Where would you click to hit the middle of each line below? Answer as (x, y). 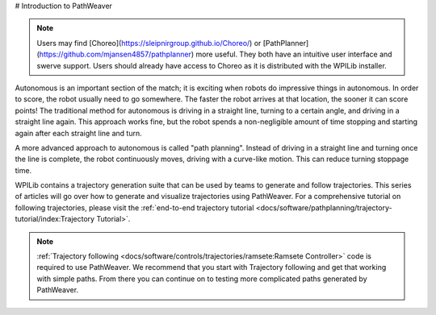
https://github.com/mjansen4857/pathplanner (115, 54)
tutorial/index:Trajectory (55, 219)
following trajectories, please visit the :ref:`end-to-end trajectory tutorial (134, 207)
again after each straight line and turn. (78, 133)
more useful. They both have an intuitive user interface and (293, 54)
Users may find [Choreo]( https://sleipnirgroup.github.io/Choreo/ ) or (149, 43)
